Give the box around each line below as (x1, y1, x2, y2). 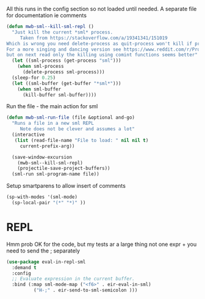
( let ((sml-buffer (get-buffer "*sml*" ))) (12, 80, 121, 86)
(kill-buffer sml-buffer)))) (22, 92, 97, 98)
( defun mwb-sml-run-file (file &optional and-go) (6, 114, 135, 121)
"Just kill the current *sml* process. (12, 29, 113, 35)
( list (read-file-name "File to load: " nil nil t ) (14, 137, 149, 143)
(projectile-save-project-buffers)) (17, 165, 111, 172)
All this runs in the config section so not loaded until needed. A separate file (6, 6, 197, 12)
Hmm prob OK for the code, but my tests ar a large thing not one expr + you (6, 240, 197, 248)
